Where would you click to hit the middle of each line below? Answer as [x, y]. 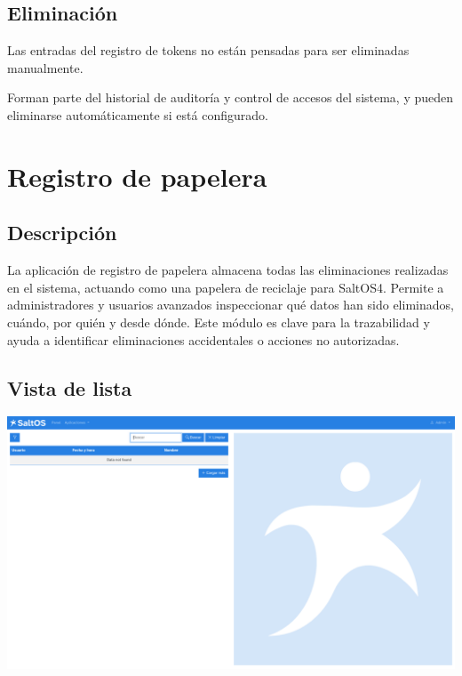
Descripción [62, 233]
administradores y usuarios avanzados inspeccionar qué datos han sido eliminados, [231, 305]
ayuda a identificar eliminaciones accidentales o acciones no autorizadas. [203, 339]
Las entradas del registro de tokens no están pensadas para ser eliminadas [208, 50]
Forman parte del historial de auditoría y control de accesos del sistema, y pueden [231, 97]
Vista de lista [70, 387]
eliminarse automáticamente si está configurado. [138, 114]
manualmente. [45, 67]
